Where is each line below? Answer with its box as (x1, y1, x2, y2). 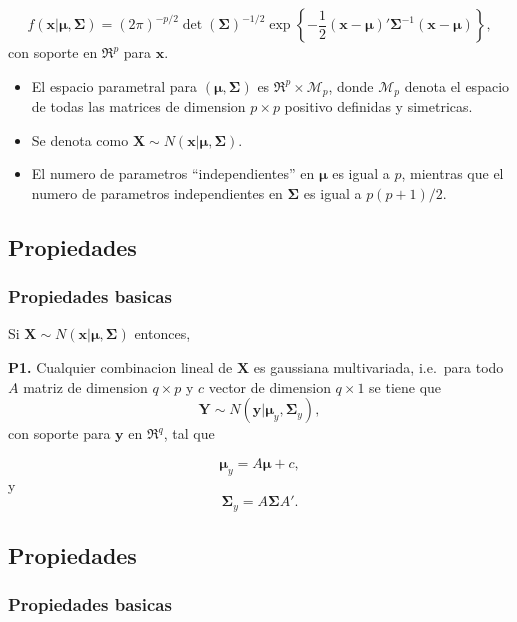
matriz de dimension (23, 376, 148, 397)
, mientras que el (401, 163, 504, 184)
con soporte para (8, 423, 111, 444)
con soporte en (8, 42, 98, 62)
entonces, (134, 323, 191, 344)
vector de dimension (208, 376, 331, 397)
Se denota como (31, 129, 129, 150)
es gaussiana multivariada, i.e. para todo (253, 357, 504, 378)
